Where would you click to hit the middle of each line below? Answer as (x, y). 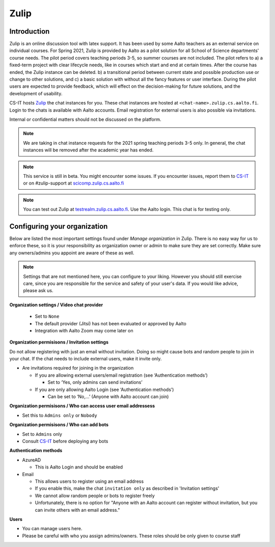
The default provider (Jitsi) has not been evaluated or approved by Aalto (111, 323)
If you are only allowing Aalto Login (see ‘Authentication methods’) (104, 389)
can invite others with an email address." (77, 510)
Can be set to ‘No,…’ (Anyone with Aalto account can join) (108, 397)
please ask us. (38, 291)
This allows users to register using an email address (89, 481)
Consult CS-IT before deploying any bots (65, 441)
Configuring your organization (59, 226)
